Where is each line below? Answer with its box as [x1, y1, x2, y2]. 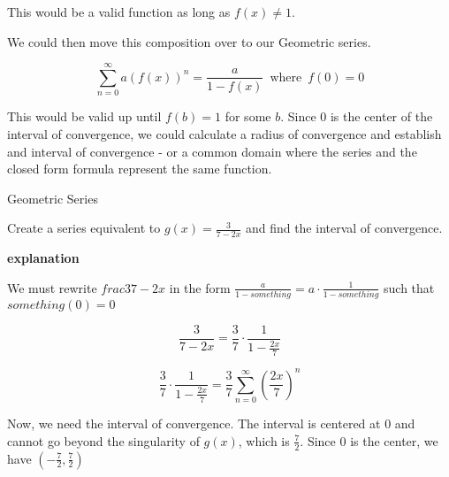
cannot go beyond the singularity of [7, 431, 200, 450]
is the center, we [350, 431, 438, 450]
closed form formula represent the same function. [7, 159, 272, 178]
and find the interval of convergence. [245, 219, 443, 237]
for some [224, 107, 271, 126]
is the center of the [330, 107, 433, 126]
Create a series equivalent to [7, 219, 161, 237]
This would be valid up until [7, 107, 162, 126]
